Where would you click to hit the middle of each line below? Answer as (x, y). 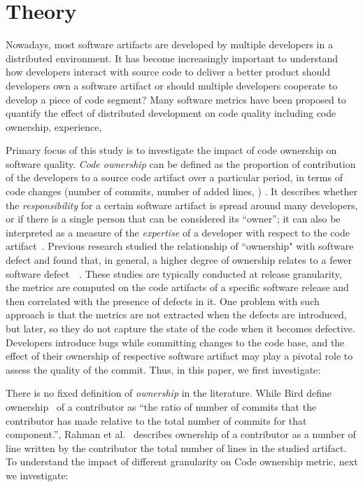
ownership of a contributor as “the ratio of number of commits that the (161, 406)
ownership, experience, (54, 126)
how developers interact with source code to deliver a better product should (168, 72)
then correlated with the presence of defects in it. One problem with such (163, 301)
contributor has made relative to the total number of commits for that (156, 420)
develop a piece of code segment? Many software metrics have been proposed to (176, 99)
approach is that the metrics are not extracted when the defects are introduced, (176, 315)
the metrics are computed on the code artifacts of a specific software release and (177, 287)
